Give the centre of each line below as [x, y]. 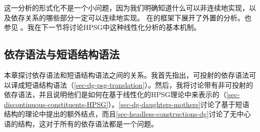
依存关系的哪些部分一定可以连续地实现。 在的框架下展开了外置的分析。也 [131, 17]
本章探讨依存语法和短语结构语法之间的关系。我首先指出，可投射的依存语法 [126, 74]
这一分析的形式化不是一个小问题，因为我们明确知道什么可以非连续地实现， [126, 7]
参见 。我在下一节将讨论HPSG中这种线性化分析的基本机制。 [102, 27]
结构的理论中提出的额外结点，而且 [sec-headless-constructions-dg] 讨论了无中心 [127, 114]
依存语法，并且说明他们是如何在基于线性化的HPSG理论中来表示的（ [115, 94]
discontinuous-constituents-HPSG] [56, 104]
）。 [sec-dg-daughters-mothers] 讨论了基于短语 [179, 104]
